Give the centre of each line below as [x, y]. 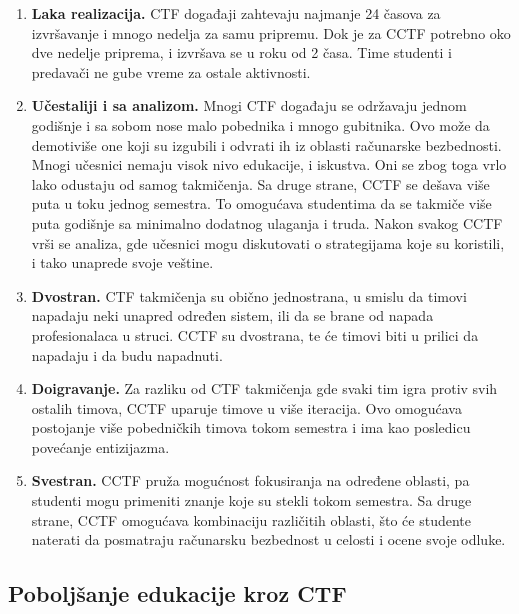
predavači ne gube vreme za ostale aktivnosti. [171, 71]
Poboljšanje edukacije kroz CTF [177, 593]
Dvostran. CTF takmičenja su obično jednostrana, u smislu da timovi [249, 295]
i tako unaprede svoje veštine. [122, 262]
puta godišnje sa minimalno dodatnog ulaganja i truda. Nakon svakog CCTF [267, 222]
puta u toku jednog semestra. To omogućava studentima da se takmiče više [261, 203]
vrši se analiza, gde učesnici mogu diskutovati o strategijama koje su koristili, [268, 242]
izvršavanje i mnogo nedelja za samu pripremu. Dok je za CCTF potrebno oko [271, 32]
